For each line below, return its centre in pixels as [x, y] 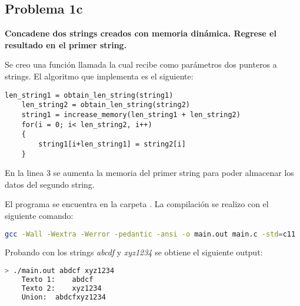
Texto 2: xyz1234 [61, 288]
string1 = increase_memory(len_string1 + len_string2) [131, 114]
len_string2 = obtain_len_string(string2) [106, 105]
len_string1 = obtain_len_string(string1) [89, 95]
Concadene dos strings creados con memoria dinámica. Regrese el [141, 33]
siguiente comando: [39, 215]
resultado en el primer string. [66, 44]
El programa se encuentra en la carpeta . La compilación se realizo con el [137, 204]
